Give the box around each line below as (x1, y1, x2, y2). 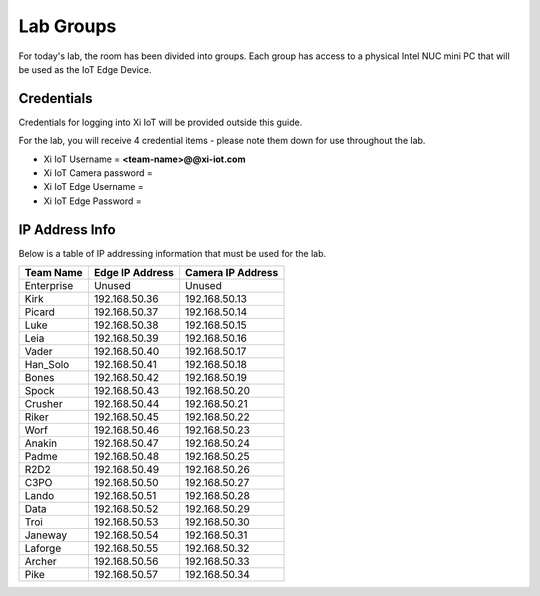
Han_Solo (24, 358, 70, 372)
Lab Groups (18, 15, 117, 37)
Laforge (24, 541, 62, 555)
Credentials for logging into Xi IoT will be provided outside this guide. (18, 116, 303, 128)
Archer (24, 555, 57, 569)
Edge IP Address (93, 266, 174, 280)
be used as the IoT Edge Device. (18, 63, 152, 75)
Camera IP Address (185, 266, 279, 280)
